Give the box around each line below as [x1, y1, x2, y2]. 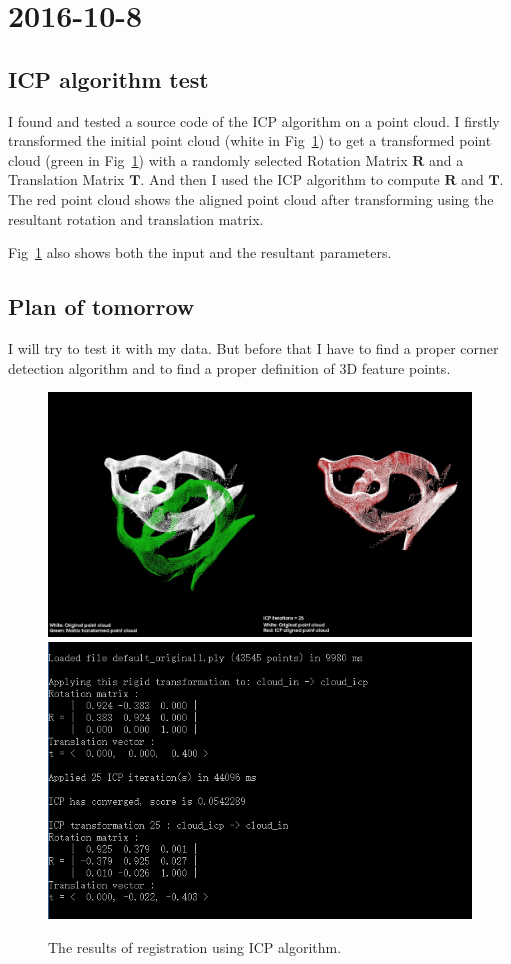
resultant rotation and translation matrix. [8, 208, 264, 229]
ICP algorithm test [8, 63, 209, 94]
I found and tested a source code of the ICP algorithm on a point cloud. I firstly [8, 110, 500, 131]
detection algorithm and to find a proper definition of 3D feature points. [8, 357, 451, 378]
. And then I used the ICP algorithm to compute [140, 169, 440, 190]
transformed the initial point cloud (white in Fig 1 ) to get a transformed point [8, 130, 492, 151]
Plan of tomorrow [8, 291, 195, 322]
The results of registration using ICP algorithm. [48, 937, 342, 957]
